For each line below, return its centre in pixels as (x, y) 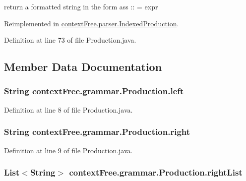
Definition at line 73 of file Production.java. (70, 40)
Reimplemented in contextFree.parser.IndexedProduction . (92, 23)
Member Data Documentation (83, 67)
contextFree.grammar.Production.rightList (156, 172)
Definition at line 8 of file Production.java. (68, 109)
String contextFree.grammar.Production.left (94, 91)
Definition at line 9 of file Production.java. (68, 150)
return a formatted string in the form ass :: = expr (81, 6)
